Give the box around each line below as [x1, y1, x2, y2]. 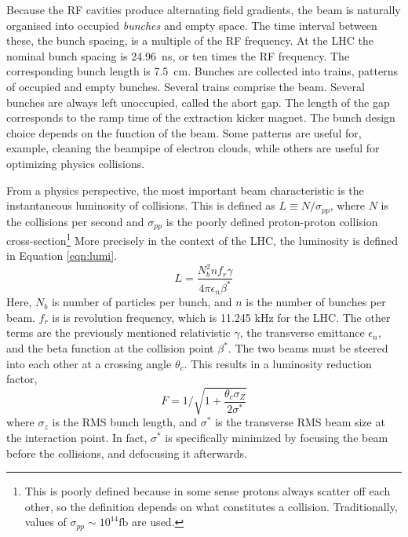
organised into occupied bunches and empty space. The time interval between [6, 16, 377, 33]
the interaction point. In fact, [6, 429, 148, 445]
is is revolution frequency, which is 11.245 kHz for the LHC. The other [52, 309, 391, 325]
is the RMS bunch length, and [52, 414, 198, 430]
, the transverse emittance [239, 324, 365, 341]
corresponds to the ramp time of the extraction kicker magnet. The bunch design [6, 109, 395, 126]
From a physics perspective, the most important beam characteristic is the [6, 181, 364, 198]
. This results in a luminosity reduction [184, 355, 372, 371]
